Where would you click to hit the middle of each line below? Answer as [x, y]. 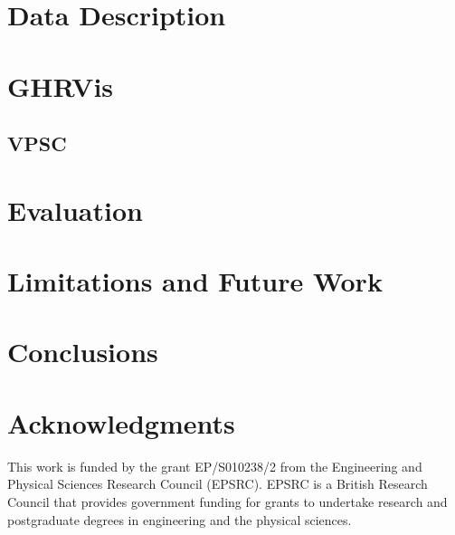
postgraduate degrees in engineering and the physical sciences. [180, 519]
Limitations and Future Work [195, 281]
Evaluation [75, 210]
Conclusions [83, 352]
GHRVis [61, 86]
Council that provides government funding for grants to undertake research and [227, 501]
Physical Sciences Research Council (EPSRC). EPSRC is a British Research [218, 484]
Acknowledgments [121, 422]
